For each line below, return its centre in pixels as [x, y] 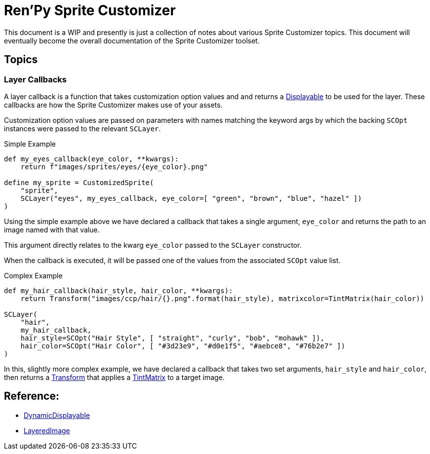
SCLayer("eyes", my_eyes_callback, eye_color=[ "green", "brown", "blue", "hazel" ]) [191, 198]
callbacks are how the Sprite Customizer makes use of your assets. [113, 105]
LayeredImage [47, 430]
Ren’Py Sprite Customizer [90, 10]
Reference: [32, 396]
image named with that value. [52, 229]
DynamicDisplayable [57, 415]
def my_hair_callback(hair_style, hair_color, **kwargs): [118, 290]
